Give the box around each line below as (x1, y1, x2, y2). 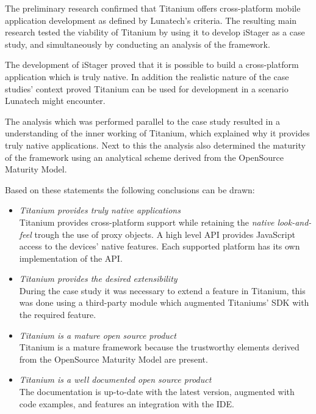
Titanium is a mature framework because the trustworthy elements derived (19, 341, 300, 353)
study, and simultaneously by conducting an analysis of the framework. (5, 37, 270, 50)
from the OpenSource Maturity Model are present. (19, 352, 208, 365)
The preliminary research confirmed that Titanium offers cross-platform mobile (5, 2, 301, 14)
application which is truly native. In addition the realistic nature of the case (5, 70, 289, 83)
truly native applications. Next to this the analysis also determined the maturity (5, 138, 306, 151)
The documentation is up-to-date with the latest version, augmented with (19, 385, 295, 398)
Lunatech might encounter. (5, 94, 106, 107)
